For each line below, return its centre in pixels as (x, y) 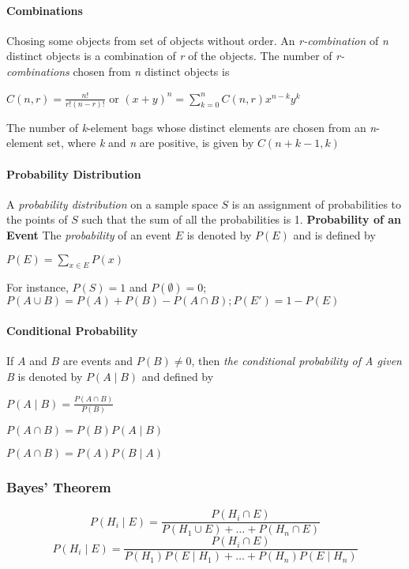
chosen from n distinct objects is (151, 71)
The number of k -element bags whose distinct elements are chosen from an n (191, 127)
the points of (37, 219)
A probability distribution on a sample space (112, 203)
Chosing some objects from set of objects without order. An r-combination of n (197, 40)
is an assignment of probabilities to (317, 203)
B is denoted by (45, 376)
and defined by (178, 376)
